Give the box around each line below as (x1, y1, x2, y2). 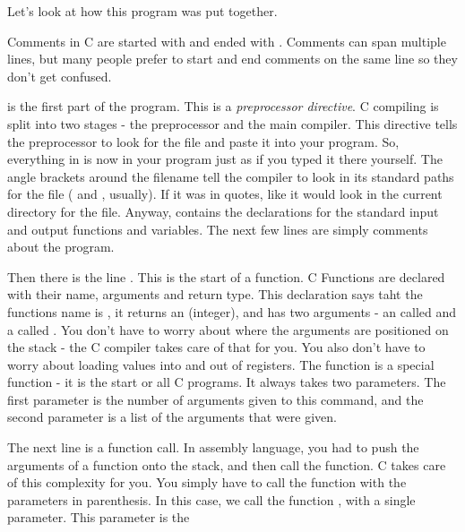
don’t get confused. (7, 66, 112, 85)
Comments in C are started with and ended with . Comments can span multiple (7, 31, 446, 50)
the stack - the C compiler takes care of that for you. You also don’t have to (7, 338, 426, 356)
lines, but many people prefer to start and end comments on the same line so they (7, 49, 458, 68)
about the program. (7, 237, 115, 256)
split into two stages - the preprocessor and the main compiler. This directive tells (7, 114, 458, 133)
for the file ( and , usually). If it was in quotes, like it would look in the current (7, 184, 443, 203)
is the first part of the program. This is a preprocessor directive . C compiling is (7, 97, 439, 116)
